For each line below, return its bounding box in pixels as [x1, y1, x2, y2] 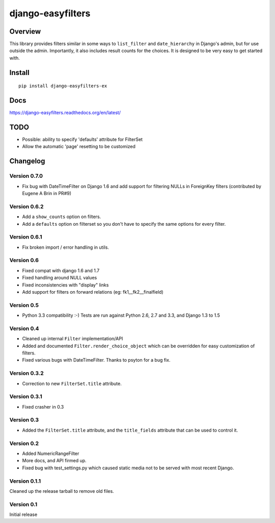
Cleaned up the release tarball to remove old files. [9, 488, 114, 494]
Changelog [9, 157, 45, 165]
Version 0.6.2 [9, 203, 44, 210]
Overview [9, 27, 41, 36]
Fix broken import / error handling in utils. [22, 244, 109, 250]
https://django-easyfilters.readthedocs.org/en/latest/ [9, 110, 121, 116]
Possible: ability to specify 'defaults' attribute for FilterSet [22, 136, 143, 142]
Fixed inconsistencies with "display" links [22, 281, 109, 288]
